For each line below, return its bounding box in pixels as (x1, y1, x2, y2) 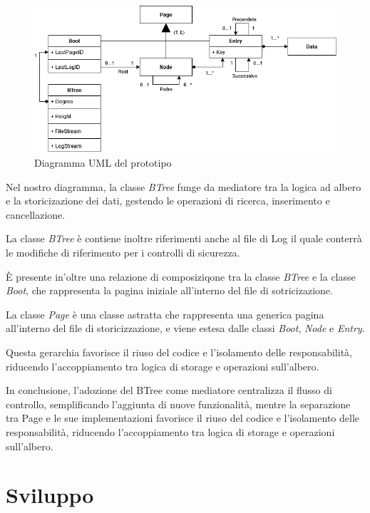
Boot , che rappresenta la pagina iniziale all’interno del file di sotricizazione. (6, 283, 333, 298)
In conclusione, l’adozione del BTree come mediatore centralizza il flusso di (6, 383, 332, 398)
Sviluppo (6, 480, 94, 509)
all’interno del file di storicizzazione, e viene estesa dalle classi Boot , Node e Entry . (6, 321, 365, 336)
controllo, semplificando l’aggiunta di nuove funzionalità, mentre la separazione (6, 396, 351, 411)
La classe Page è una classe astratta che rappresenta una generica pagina (6, 306, 324, 321)
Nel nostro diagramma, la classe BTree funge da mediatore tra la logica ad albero (6, 179, 361, 194)
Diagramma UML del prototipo (34, 155, 172, 170)
